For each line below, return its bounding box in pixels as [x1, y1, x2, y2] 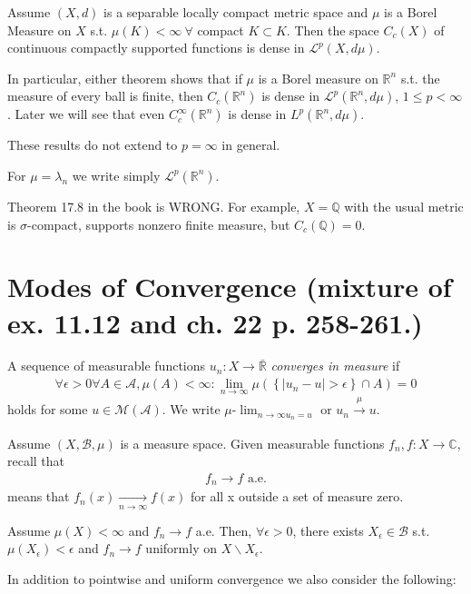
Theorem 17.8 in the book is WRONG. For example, [7, 196, 300, 215]
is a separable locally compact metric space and [103, 3, 368, 21]
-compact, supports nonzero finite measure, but [27, 214, 290, 233]
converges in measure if [270, 356, 400, 375]
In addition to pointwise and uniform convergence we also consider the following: [7, 569, 456, 588]
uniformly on [145, 539, 217, 558]
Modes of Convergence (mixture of [7, 268, 452, 305]
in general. [221, 135, 280, 154]
